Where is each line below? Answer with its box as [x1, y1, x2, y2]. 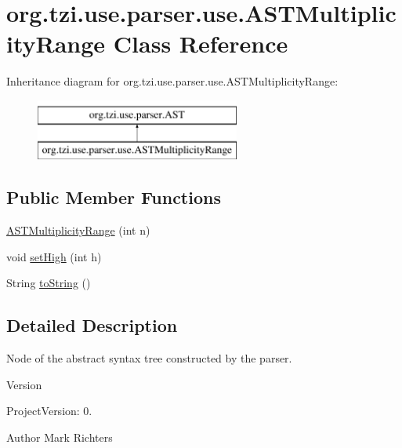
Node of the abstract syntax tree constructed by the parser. [6, 350, 292, 366]
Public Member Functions [6, 185, 221, 209]
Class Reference [113, 27, 288, 60]
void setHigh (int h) [6, 248, 102, 264]
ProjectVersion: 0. [6, 402, 92, 419]
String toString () [6, 275, 91, 291]
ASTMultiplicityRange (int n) [6, 222, 150, 239]
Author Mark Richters [6, 429, 113, 446]
